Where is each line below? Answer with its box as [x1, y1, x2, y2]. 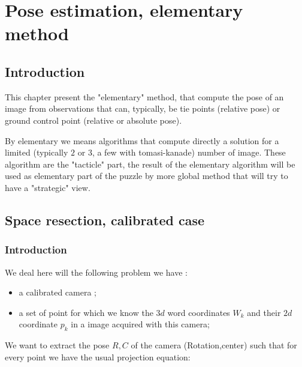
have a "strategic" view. [5, 181, 90, 193]
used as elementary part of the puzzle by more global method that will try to [5, 169, 288, 182]
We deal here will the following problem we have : [5, 265, 188, 278]
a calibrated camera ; [19, 286, 96, 299]
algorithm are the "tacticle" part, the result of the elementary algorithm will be [5, 157, 295, 170]
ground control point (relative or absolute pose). [5, 114, 182, 126]
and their [247, 306, 281, 318]
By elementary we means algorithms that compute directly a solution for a [5, 134, 279, 147]
